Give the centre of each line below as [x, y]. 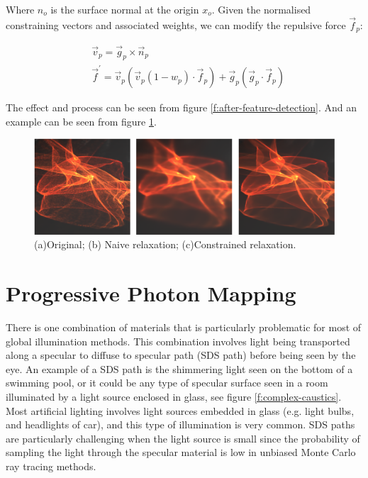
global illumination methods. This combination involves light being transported [178, 341]
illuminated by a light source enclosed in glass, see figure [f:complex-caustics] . [174, 396]
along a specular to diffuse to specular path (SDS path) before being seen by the [181, 355]
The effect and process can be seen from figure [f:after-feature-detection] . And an [182, 107]
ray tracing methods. [51, 466]
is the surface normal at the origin [125, 9]
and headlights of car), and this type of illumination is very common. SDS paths [180, 424]
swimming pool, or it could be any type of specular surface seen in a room [167, 383]
